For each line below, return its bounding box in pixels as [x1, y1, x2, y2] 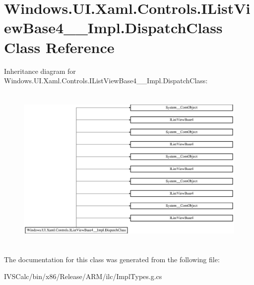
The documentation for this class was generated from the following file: [4, 254, 220, 265]
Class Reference [4, 37, 115, 57]
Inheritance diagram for [4, 65, 76, 76]
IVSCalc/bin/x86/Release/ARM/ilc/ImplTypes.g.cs [4, 271, 162, 281]
